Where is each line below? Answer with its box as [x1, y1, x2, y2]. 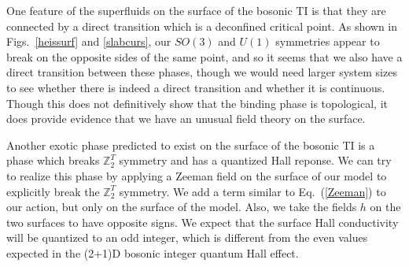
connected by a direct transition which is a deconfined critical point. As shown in [6, 17, 398, 34]
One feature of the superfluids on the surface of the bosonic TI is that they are [6, 2, 386, 18]
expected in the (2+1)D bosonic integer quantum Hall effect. [6, 244, 299, 261]
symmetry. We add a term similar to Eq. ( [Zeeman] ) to [119, 183, 386, 199]
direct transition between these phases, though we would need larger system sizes [6, 64, 397, 80]
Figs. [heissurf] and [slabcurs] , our [6, 33, 171, 50]
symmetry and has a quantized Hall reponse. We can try [119, 152, 392, 169]
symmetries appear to [275, 33, 380, 50]
